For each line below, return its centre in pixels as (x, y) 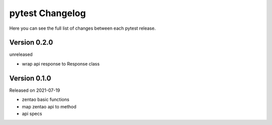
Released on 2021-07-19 (35, 90)
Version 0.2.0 (31, 43)
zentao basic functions (46, 100)
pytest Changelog (48, 13)
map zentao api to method (49, 106)
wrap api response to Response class (61, 64)
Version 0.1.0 (30, 78)
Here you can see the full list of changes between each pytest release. (83, 28)
